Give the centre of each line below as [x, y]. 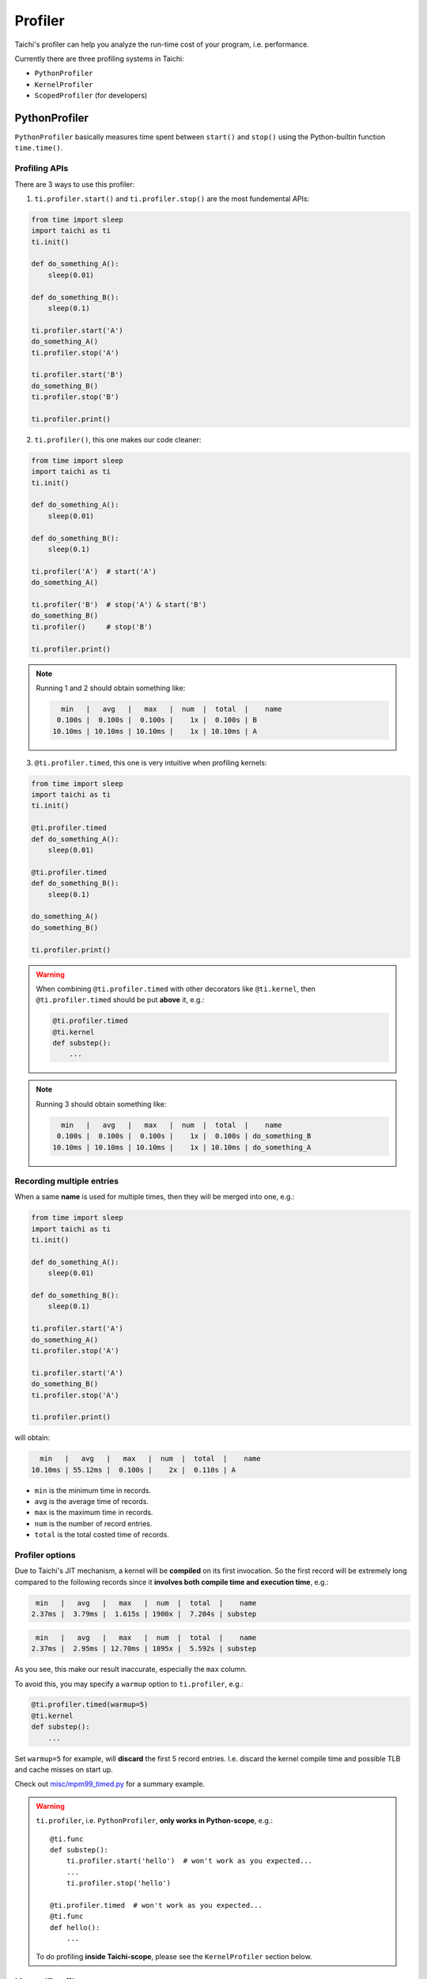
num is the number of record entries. [93, 1523]
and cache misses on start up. [64, 1770]
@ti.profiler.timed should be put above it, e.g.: [120, 1000]
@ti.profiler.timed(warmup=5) [90, 1705]
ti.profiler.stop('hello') [119, 1883]
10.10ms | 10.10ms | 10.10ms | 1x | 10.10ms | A [155, 731]
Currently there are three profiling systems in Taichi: [100, 59]
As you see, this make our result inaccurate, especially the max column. [131, 1669]
